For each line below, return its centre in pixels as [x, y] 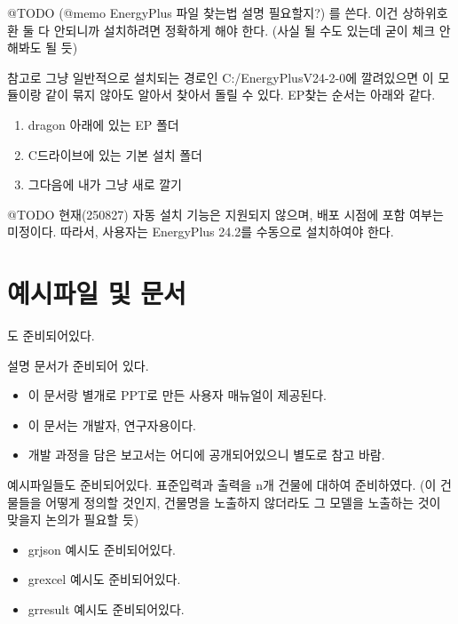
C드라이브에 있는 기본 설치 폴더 [115, 154]
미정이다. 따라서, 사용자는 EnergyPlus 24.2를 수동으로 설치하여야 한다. [201, 232]
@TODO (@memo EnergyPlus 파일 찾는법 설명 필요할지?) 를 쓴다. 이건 [203, 12]
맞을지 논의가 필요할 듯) [73, 520]
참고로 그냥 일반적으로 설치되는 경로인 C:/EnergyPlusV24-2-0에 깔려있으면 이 [221, 77]
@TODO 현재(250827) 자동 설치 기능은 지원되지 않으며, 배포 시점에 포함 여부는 [225, 214]
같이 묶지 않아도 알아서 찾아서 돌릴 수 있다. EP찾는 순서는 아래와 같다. [241, 95]
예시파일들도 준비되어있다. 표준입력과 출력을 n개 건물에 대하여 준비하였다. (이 [222, 485]
